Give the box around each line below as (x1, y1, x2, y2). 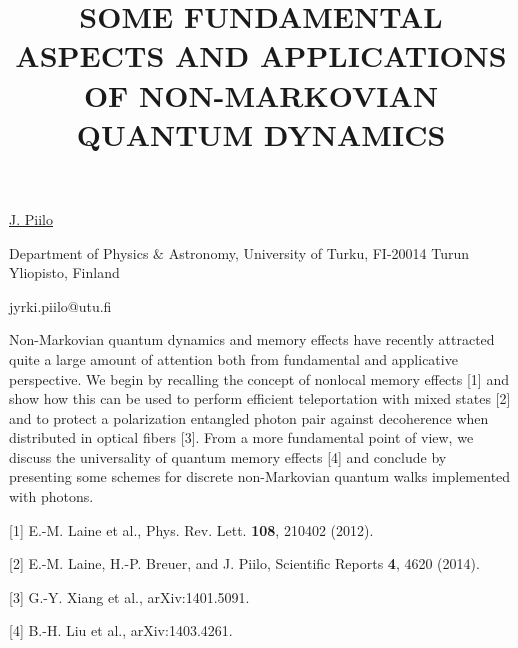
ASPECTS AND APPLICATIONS (15, 35, 507, 76)
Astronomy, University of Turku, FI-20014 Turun (168, 242, 470, 263)
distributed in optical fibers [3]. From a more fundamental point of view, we (9, 427, 474, 448)
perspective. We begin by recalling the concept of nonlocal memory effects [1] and (9, 368, 509, 389)
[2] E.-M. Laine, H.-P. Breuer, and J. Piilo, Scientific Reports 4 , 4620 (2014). (9, 553, 480, 574)
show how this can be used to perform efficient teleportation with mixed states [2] (9, 388, 511, 409)
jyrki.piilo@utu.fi (9, 295, 112, 316)
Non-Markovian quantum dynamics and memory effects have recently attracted (9, 329, 495, 350)
